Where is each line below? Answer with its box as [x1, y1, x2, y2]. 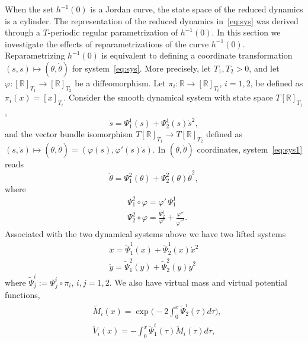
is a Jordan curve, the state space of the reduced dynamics [90, 3, 303, 15]
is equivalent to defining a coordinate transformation [101, 49, 293, 62]
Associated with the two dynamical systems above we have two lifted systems [5, 227, 286, 240]
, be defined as [250, 76, 303, 89]
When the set [5, 3, 54, 15]
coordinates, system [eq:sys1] [197, 143, 303, 156]
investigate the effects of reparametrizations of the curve [5, 37, 209, 50]
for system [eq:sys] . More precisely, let [72, 62, 211, 74]
